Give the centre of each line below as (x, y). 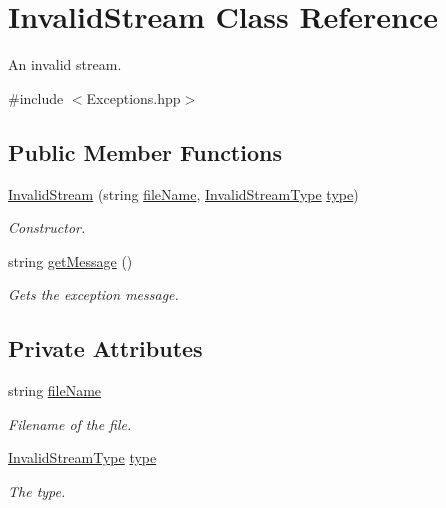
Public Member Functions (145, 151)
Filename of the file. (70, 423)
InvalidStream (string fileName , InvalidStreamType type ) (183, 193)
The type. (37, 490)
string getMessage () (70, 260)
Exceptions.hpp (133, 97)
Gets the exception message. (93, 294)
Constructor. (47, 227)
